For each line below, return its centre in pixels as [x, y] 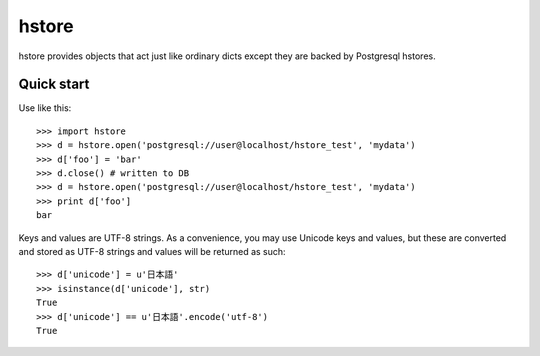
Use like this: [45, 108]
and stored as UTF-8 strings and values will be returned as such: [152, 251]
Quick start [54, 84]
